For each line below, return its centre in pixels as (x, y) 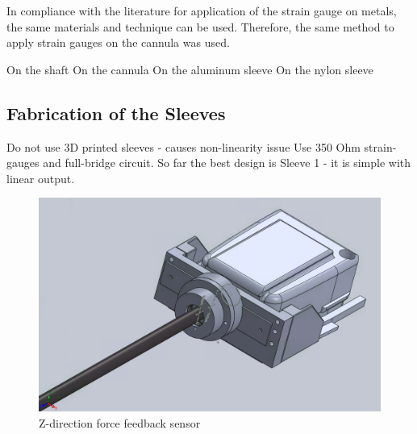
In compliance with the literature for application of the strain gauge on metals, (202, 10)
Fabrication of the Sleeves (116, 113)
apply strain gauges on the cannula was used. (118, 42)
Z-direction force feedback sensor (120, 422)
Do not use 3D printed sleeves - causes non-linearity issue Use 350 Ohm (183, 146)
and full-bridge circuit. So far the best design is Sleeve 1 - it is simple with (227, 163)
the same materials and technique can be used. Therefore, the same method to (200, 26)
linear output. (41, 178)
